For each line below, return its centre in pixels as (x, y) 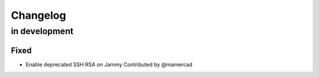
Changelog (38, 15)
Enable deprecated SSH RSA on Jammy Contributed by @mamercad (109, 64)
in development (42, 31)
